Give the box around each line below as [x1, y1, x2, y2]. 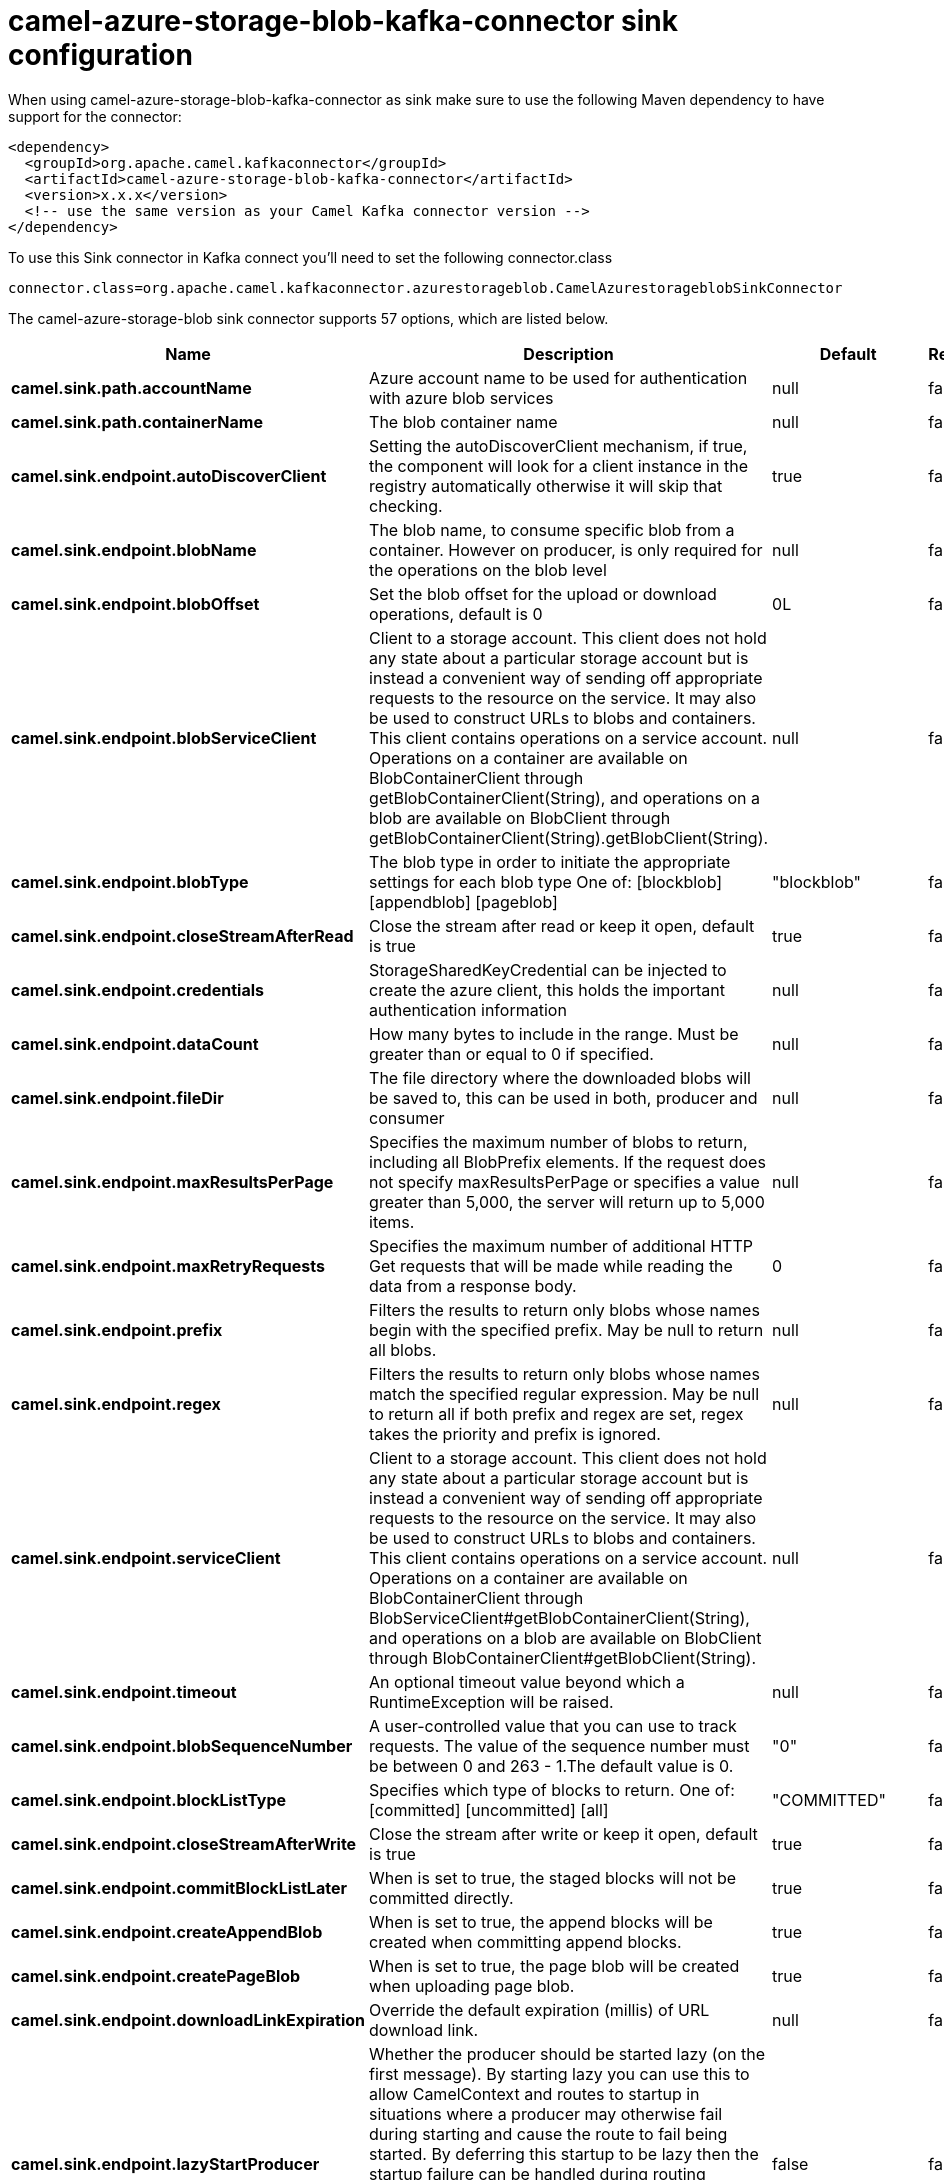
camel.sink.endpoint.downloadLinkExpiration [11, 2009, 366, 2030]
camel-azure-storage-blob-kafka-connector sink [8, 4, 678, 38]
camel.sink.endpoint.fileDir [11, 1087, 224, 1108]
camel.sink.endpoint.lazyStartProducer [11, 2153, 320, 2174]
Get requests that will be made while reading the [369, 1255, 733, 1276]
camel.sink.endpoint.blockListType [11, 1789, 287, 1810]
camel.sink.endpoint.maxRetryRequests [11, 1255, 325, 1276]
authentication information [369, 999, 567, 1020]
